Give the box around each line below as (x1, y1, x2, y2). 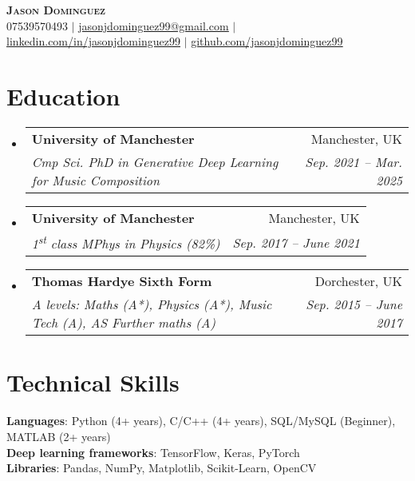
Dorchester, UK (314, 272, 402, 291)
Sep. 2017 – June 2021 (232, 233, 360, 252)
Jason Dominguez (6, 2, 106, 18)
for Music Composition (31, 170, 160, 189)
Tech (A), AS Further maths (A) (31, 313, 215, 332)
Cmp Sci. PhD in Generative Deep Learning (31, 152, 279, 171)
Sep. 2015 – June (306, 295, 402, 314)
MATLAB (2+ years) (6, 427, 111, 444)
